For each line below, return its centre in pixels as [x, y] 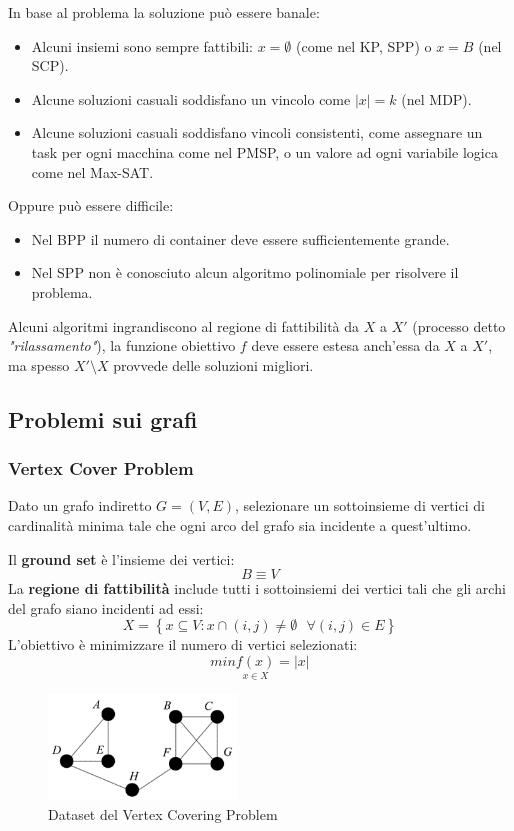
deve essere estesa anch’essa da [345, 345]
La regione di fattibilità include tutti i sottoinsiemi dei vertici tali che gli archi [257, 588]
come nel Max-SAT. [92, 171]
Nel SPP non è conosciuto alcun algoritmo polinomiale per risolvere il [245, 272]
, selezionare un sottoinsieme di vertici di [359, 505]
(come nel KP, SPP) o [363, 45]
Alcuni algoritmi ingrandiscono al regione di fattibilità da [184, 325]
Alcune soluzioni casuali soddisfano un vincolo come [191, 98]
